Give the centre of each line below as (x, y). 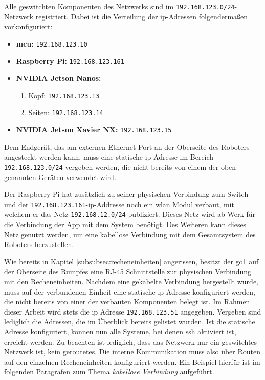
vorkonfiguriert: (28, 26)
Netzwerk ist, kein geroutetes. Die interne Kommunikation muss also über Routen (132, 352)
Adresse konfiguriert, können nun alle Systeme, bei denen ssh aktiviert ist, (120, 332)
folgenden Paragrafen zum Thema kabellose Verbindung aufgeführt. (109, 372)
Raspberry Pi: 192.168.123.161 (70, 61)
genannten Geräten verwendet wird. (60, 177)
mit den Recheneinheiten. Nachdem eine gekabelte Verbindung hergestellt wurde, (131, 282)
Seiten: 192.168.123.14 (66, 112)
